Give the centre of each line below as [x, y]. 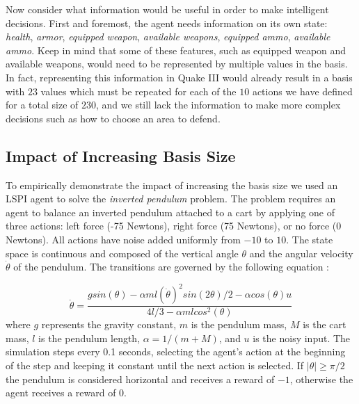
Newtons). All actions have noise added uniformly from [123, 239]
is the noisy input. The [302, 338]
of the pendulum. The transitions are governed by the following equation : [171, 267]
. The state [310, 239]
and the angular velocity [301, 253]
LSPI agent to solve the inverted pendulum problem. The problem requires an [171, 199]
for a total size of [42, 105]
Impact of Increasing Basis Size [121, 155]
